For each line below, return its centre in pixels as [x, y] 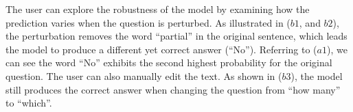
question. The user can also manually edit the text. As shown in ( [144, 75]
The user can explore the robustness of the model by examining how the [158, 9]
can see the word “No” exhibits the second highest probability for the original [169, 62]
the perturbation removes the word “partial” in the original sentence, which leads [176, 36]
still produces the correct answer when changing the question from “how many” [173, 89]
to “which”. [29, 103]
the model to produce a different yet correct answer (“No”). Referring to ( [161, 49]
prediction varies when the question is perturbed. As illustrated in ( [148, 22]
